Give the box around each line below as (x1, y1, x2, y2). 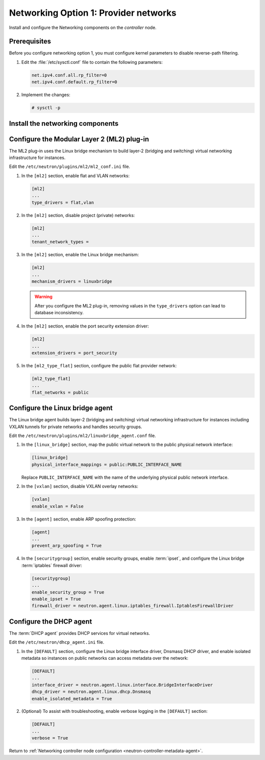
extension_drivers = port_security (31, 350, 117, 356)
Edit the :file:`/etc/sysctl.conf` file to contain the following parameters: (21, 59, 163, 65)
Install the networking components (9, 119, 119, 128)
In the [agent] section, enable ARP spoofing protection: (21, 516, 136, 522)
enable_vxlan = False (31, 503, 84, 509)
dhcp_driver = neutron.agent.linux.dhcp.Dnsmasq (31, 689, 151, 695)
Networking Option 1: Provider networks (9, 7, 177, 18)
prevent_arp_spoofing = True (31, 543, 102, 548)
